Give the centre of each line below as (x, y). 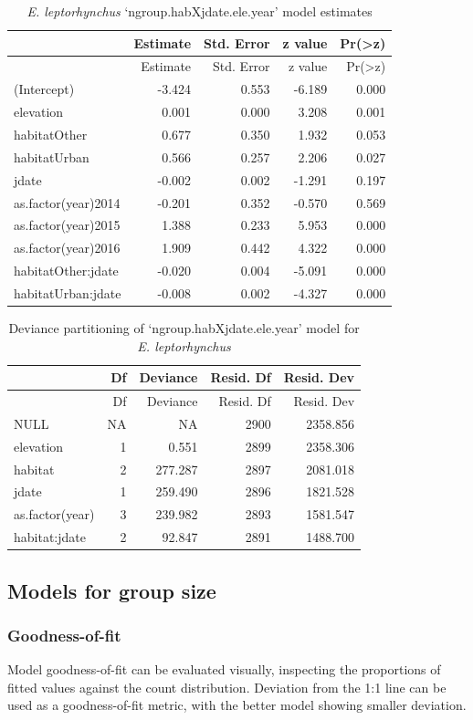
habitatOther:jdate (66, 271)
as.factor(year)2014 (67, 202)
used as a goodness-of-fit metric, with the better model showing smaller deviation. (237, 705)
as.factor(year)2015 (67, 225)
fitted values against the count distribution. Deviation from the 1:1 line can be (227, 687)
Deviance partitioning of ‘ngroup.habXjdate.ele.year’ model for (184, 327)
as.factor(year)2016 (67, 248)
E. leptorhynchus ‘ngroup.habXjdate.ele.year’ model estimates (200, 11)
